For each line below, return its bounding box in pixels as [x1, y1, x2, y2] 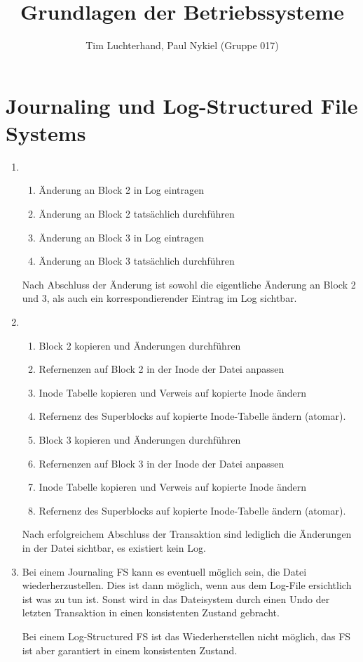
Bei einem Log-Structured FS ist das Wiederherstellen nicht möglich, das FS [22, 628, 351, 643]
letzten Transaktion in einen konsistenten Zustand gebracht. [22, 605, 280, 620]
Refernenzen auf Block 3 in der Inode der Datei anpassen [39, 456, 285, 470]
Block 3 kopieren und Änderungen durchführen [39, 432, 241, 446]
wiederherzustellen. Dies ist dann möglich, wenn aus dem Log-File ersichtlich [22, 578, 352, 593]
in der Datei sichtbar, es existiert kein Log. [22, 540, 206, 555]
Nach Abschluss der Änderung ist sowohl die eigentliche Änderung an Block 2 [22, 277, 356, 291]
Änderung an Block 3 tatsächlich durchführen [39, 253, 235, 268]
